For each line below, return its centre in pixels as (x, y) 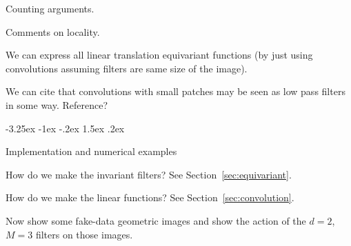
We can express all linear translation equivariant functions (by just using (159, 55)
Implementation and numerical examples (91, 151)
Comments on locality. (53, 31)
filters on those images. (84, 234)
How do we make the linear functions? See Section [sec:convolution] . (150, 197)
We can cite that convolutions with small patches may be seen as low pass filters (175, 91)
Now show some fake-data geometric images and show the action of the (156, 220)
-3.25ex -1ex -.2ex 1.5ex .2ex (65, 128)
